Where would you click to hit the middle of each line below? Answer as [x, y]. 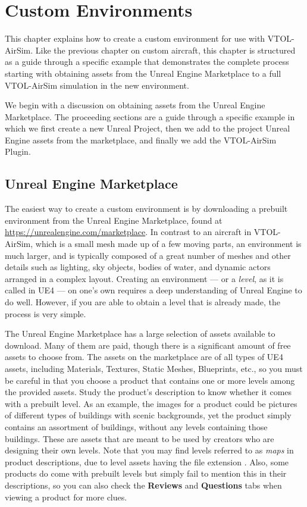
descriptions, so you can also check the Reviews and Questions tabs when [143, 485]
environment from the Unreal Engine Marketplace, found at [114, 220]
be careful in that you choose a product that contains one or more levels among [150, 380]
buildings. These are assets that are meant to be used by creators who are [140, 438]
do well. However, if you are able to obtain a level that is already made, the [142, 302]
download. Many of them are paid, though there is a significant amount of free [148, 345]
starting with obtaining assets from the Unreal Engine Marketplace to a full [143, 73]
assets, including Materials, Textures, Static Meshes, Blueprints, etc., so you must [154, 368]
